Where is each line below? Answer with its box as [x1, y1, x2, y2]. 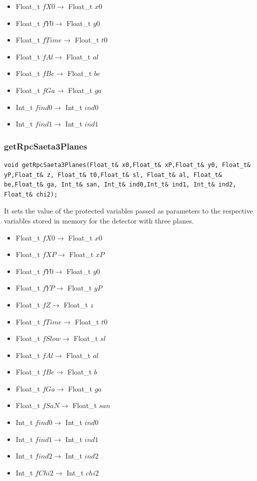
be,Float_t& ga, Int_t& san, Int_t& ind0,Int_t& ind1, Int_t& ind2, [4, 181, 237, 188]
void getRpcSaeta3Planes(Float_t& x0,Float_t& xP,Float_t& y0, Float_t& [4, 161, 251, 168]
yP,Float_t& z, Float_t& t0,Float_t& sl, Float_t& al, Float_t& [4, 171, 222, 178]
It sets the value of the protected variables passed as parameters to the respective [4, 205, 253, 216]
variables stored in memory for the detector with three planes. [4, 215, 194, 225]
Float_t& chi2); [4, 190, 58, 198]
